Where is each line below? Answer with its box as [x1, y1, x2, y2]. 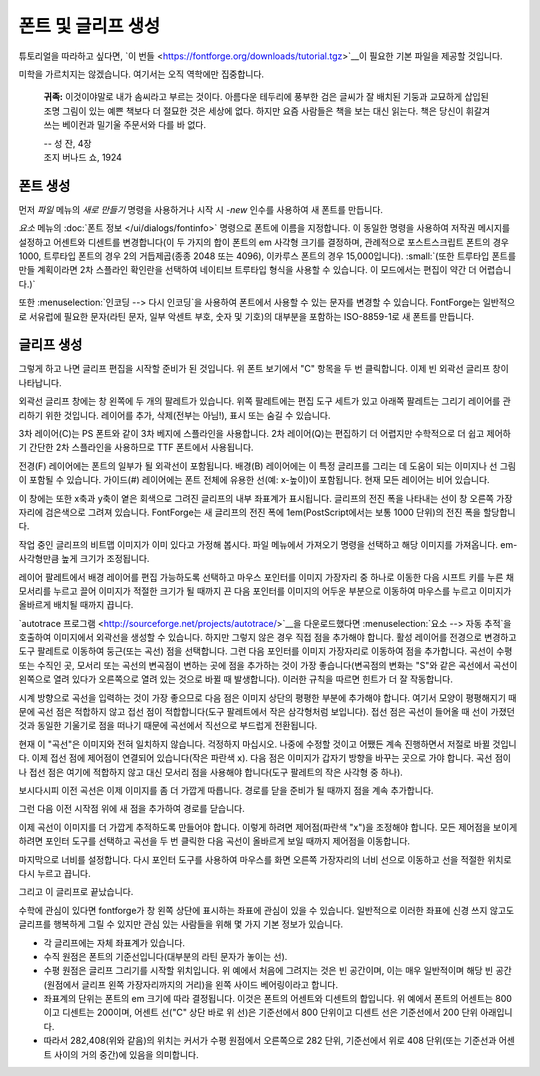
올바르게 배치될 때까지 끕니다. [18, 599, 134, 611]
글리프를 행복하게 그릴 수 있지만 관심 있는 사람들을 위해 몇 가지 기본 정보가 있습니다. [18, 918, 344, 930]
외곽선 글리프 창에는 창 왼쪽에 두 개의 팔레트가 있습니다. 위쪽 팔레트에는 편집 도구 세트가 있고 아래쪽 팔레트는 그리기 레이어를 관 [18, 395, 512, 407]
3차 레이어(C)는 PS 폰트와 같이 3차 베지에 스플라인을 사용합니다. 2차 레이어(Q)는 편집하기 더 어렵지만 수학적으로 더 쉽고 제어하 [18, 428, 512, 439]
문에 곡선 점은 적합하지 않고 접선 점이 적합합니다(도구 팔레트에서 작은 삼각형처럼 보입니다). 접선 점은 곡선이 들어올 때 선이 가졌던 [18, 706, 515, 718]
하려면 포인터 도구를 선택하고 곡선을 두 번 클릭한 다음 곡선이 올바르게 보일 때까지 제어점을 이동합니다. [18, 835, 410, 847]
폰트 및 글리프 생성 [18, 15, 160, 37]
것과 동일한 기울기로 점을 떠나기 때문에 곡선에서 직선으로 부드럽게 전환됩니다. [18, 720, 318, 732]
